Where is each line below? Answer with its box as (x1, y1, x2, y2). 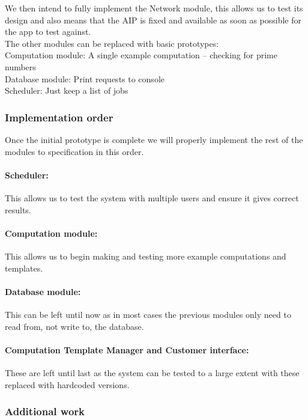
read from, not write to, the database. (5, 320, 144, 332)
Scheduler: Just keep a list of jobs (5, 84, 128, 97)
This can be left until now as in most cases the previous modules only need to (5, 308, 291, 320)
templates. (5, 261, 43, 274)
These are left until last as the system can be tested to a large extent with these (5, 366, 300, 379)
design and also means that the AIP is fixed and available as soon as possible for (5, 13, 302, 26)
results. (5, 203, 31, 216)
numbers (5, 60, 36, 73)
